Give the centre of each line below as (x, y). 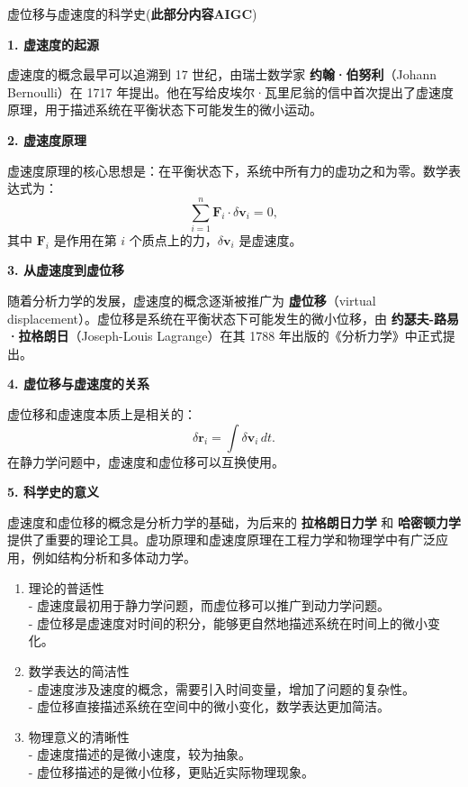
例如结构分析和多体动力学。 (114, 557)
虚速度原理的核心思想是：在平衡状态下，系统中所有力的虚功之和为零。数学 (228, 170)
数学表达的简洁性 (79, 670)
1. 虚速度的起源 (53, 44)
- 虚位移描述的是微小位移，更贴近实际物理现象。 (171, 771)
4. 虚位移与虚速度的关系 (78, 384)
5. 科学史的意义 (53, 492)
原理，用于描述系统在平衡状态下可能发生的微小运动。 (165, 110)
